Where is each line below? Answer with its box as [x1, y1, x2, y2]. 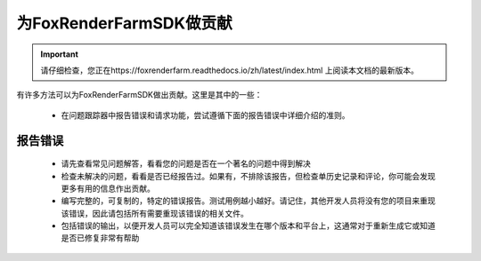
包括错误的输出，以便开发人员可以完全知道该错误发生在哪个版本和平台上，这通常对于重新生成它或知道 [61, 220, 436, 231]
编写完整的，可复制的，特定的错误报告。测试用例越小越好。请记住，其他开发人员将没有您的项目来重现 [61, 195, 436, 206]
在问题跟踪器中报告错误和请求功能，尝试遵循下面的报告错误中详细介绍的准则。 [61, 109, 350, 120]
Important [40, 49, 79, 59]
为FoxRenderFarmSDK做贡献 [16, 13, 232, 33]
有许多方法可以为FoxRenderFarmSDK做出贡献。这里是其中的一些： [16, 90, 263, 100]
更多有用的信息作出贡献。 [61, 183, 155, 194]
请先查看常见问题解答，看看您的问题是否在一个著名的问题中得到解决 [61, 158, 311, 169]
